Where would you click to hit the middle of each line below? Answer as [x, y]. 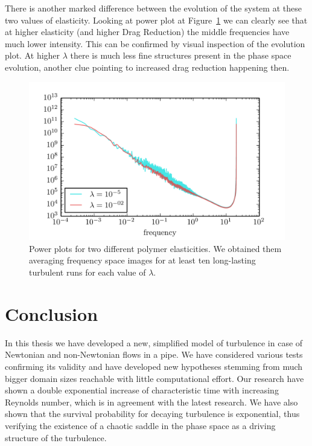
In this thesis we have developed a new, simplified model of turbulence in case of [154, 342]
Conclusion [52, 313]
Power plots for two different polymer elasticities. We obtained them [155, 248]
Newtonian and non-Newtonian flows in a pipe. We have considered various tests [154, 354]
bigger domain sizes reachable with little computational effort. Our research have [154, 378]
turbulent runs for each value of [88, 272]
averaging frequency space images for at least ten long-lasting [142, 260]
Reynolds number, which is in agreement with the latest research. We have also [151, 402]
